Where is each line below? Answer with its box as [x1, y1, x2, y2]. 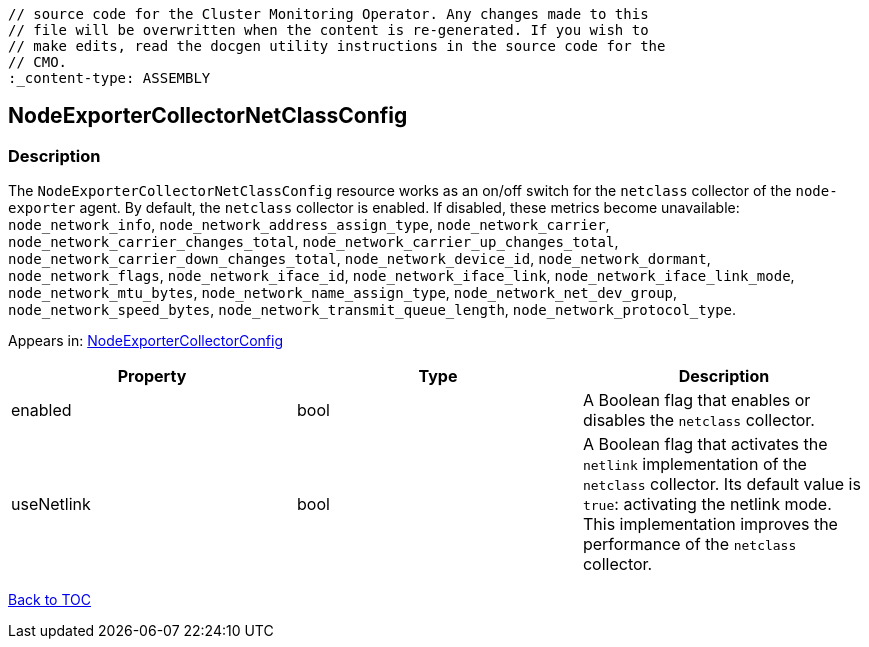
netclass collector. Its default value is [582, 474, 861, 495]
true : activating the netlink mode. [582, 494, 832, 515]
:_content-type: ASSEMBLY [8, 70, 211, 86]
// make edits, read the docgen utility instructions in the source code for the [8, 38, 666, 54]
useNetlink [11, 494, 91, 515]
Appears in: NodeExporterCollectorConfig [8, 332, 283, 350]
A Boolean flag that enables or [582, 390, 811, 411]
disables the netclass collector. [582, 410, 815, 431]
